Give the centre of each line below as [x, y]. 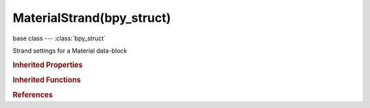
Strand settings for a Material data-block [70, 51]
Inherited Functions [47, 80]
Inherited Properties [48, 65]
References [33, 95]
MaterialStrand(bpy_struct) [92, 18]
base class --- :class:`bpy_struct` [59, 38]
